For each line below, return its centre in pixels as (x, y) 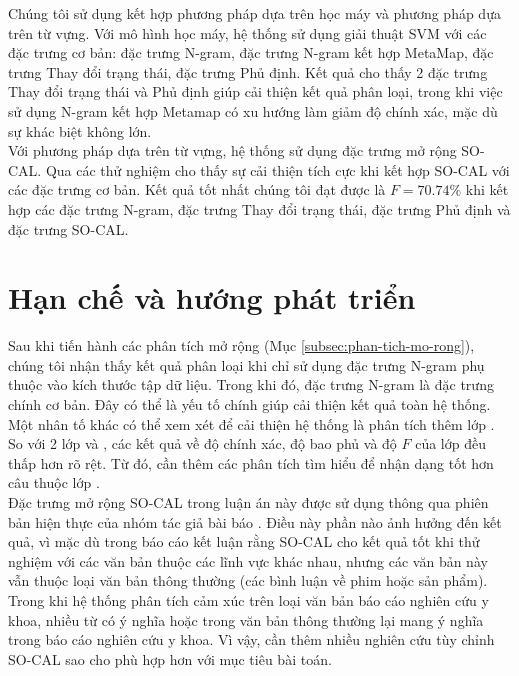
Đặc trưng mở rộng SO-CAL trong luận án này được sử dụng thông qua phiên (248, 502)
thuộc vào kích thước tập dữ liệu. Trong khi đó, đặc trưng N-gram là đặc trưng (251, 384)
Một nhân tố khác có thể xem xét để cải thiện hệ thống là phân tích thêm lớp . (251, 423)
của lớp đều (450, 443)
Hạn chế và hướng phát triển (212, 297)
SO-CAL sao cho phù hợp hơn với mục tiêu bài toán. (170, 658)
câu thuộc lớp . (54, 482)
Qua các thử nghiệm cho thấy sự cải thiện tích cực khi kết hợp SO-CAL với (277, 169)
